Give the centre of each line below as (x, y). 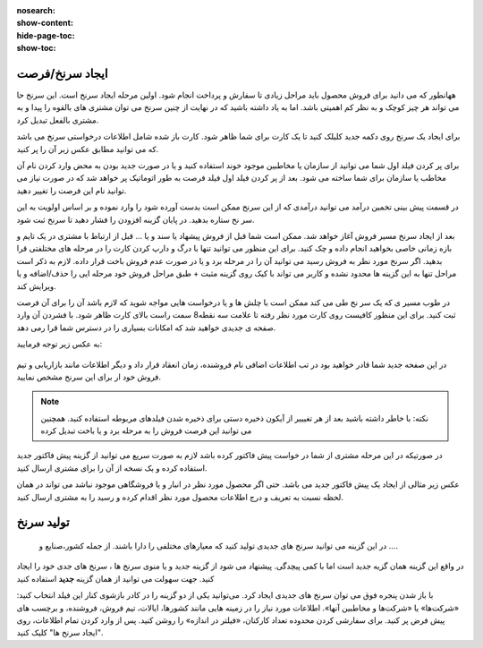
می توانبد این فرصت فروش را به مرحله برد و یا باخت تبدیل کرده (146, 431)
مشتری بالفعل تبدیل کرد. (58, 120)
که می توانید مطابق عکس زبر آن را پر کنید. (88, 149)
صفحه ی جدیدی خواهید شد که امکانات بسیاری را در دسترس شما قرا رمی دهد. (146, 328)
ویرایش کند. (37, 286)
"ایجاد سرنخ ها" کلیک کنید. (60, 633)
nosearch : (36, 10)
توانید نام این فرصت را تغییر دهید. (72, 190)
